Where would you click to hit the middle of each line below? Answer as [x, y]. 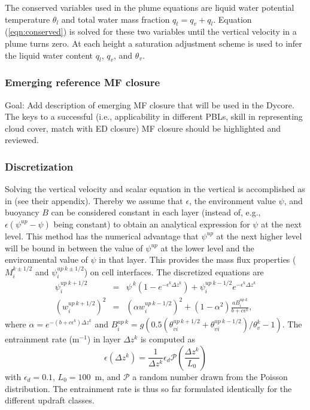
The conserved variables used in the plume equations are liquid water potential [150, 7]
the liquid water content [49, 55]
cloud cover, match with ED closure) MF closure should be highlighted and [143, 128]
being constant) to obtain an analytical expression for [152, 224]
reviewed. [22, 140]
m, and [108, 376]
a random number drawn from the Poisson [210, 376]
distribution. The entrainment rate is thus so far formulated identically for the [148, 388]
